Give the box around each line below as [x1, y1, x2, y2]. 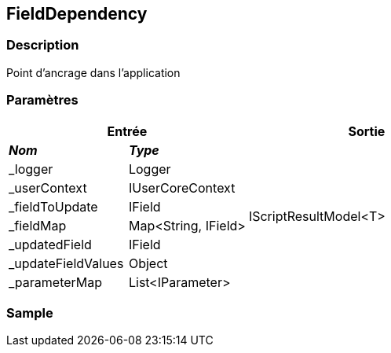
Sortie [348, 123, 386, 139]
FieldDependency [6, 4, 148, 24]
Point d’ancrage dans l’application [6, 65, 181, 79]
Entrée [107, 123, 148, 139]
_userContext [9, 179, 87, 196]
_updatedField [9, 236, 92, 252]
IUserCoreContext [128, 179, 236, 196]
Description [6, 37, 79, 53]
